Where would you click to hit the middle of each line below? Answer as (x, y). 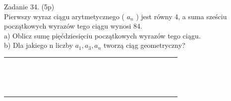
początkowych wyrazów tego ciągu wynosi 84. (73, 26)
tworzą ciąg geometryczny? (144, 45)
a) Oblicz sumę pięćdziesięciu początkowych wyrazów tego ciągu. (102, 35)
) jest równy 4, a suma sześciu (181, 16)
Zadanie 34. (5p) (29, 6)
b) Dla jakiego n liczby (39, 45)
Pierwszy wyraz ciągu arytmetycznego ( (64, 16)
